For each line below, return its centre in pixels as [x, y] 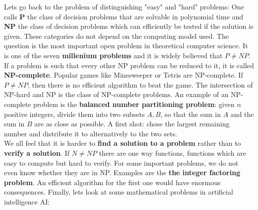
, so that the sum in [191, 114]
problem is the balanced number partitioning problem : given [134, 104]
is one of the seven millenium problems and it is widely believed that [113, 55]
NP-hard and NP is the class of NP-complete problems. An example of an [116, 94]
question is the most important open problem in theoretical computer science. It [126, 46]
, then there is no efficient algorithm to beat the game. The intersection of [140, 84]
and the [242, 114]
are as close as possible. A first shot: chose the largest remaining [132, 124]
